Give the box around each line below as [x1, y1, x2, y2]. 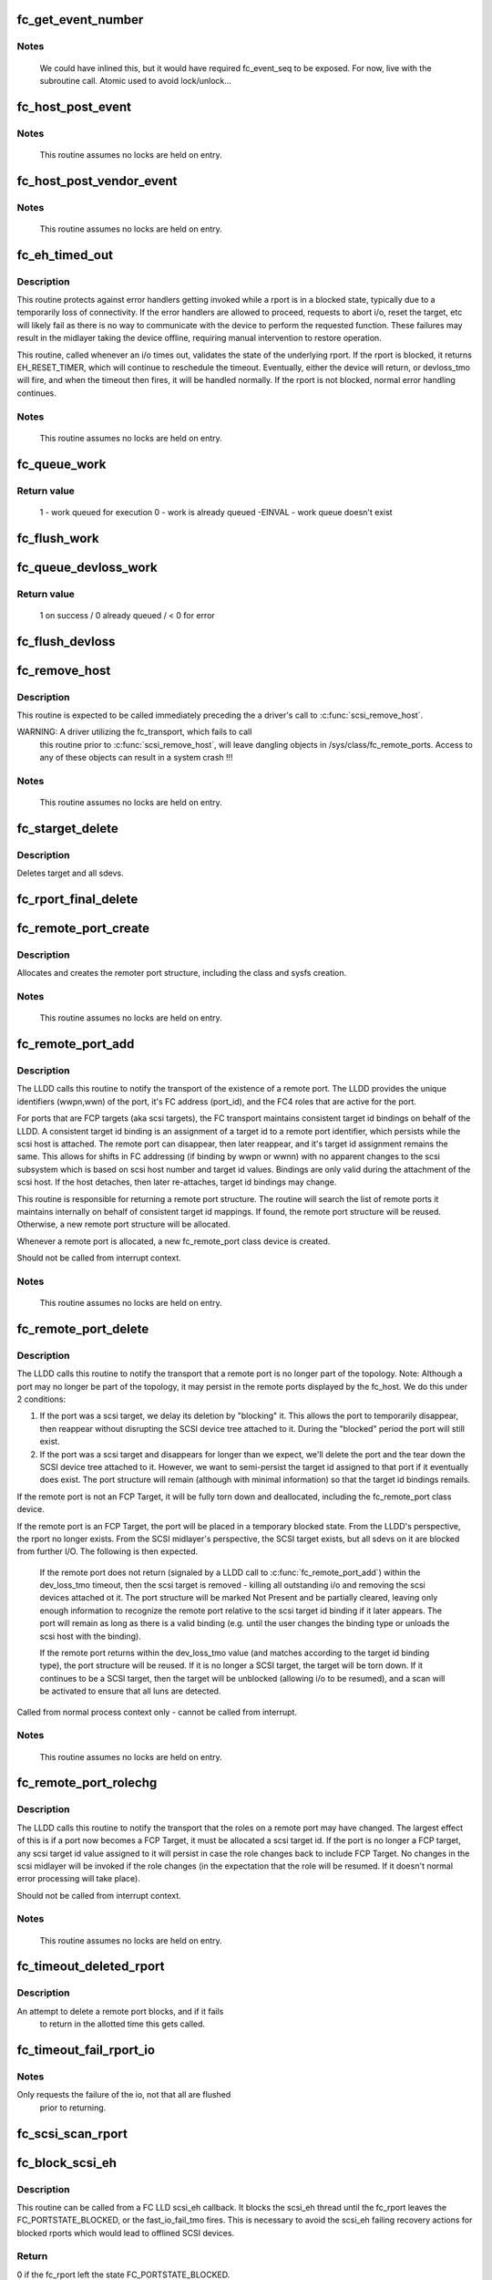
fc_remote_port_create [16, 920, 150, 936]
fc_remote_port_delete [16, 1321, 149, 1336]
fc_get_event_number [16, 12, 144, 27]
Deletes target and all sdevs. [16, 867, 124, 879]
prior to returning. [39, 2102, 107, 2113]
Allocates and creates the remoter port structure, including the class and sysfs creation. [16, 968, 347, 979]
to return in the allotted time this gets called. [39, 2018, 205, 2029]
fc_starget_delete [16, 821, 118, 836]
